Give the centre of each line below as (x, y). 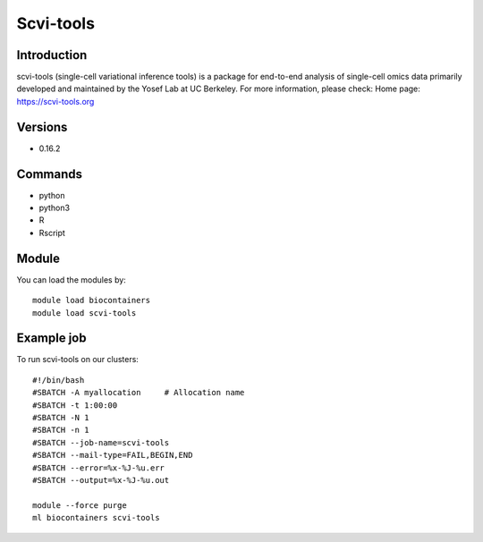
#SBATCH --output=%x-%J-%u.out (101, 480)
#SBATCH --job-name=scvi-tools (101, 442)
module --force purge (80, 505)
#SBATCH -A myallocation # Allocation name (139, 393)
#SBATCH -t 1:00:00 (75, 405)
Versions (42, 127)
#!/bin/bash (59, 380)
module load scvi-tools (85, 313)
